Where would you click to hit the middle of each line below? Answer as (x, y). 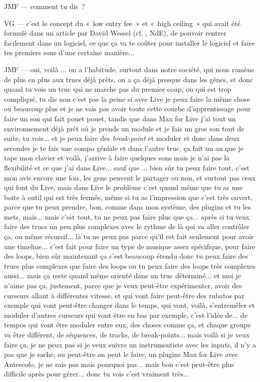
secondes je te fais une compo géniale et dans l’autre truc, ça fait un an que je (124, 148)
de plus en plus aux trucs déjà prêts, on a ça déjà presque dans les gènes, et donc (128, 79)
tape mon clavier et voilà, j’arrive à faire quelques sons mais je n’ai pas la (117, 158)
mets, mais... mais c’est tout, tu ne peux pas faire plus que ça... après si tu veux (127, 216)
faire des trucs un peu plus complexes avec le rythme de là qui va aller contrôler (127, 226)
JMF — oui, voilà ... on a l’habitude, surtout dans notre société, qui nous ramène (129, 69)
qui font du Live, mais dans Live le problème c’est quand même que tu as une (123, 187)
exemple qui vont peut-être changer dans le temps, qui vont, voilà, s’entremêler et (129, 305)
